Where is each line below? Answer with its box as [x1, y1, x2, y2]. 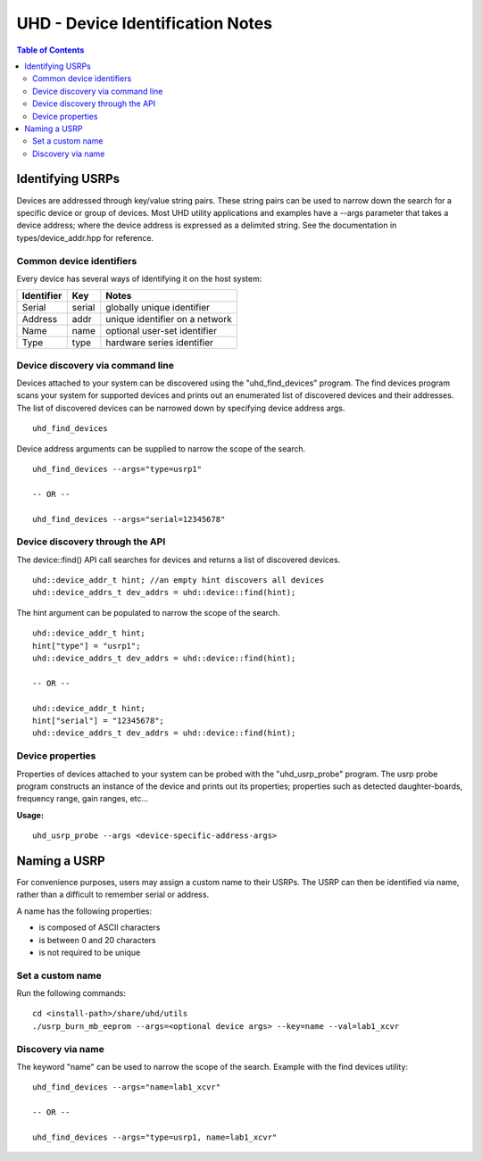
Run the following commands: [16, 988, 127, 999]
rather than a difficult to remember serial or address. [16, 889, 210, 900]
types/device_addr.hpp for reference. [16, 232, 154, 243]
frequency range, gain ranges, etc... [16, 793, 149, 804]
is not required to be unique [38, 947, 141, 958]
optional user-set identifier [105, 325, 218, 337]
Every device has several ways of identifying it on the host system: [16, 273, 262, 284]
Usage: [16, 809, 45, 820]
